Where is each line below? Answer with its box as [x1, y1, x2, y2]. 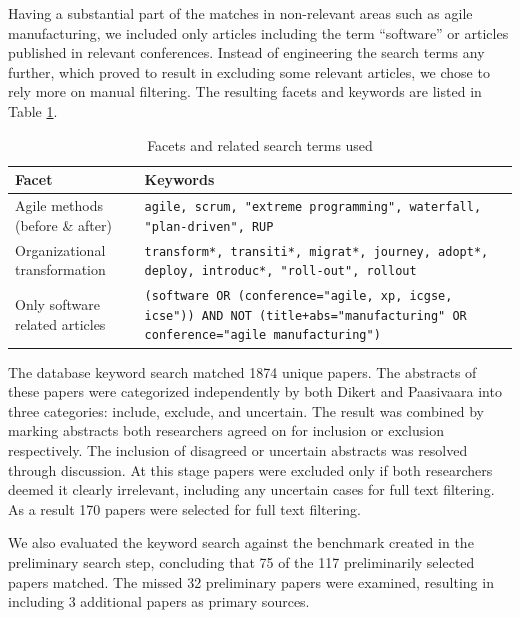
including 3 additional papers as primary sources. [8, 591, 310, 612]
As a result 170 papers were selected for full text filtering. [8, 498, 361, 519]
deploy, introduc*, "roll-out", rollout [144, 264, 417, 279]
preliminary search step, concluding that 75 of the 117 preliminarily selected [8, 551, 475, 572]
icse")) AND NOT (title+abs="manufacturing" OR [144, 308, 467, 323]
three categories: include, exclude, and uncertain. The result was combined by [8, 400, 484, 421]
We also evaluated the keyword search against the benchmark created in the [8, 532, 474, 553]
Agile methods [15, 195, 103, 216]
